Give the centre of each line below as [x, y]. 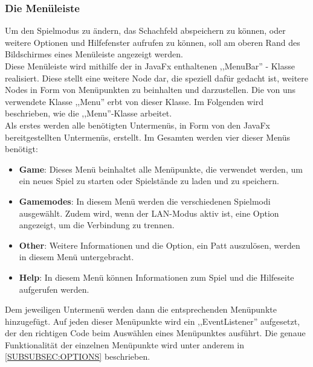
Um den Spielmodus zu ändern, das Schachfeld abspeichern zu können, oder [145, 30]
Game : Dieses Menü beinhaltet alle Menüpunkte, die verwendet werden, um [161, 169]
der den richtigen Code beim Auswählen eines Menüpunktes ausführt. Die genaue [155, 333]
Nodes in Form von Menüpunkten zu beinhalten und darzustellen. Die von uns [150, 90]
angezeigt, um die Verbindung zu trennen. [97, 225]
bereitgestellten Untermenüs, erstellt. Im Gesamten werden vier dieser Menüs [148, 137]
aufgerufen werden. [54, 289]
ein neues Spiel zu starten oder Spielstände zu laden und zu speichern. [149, 181]
